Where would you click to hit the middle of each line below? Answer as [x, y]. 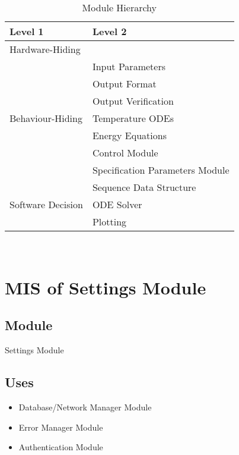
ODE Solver [117, 204]
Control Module [125, 153]
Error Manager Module [61, 427]
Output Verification [133, 101]
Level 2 [109, 31]
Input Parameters [129, 66]
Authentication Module [61, 447]
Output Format [124, 84]
